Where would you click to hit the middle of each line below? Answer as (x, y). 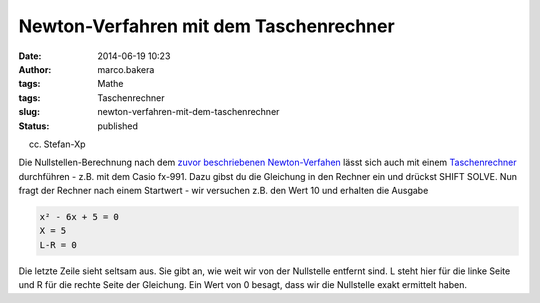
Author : (35, 69)
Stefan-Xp (64, 144)
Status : (34, 126)
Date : (30, 56)
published (118, 126)
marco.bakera (126, 69)
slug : (29, 112)
